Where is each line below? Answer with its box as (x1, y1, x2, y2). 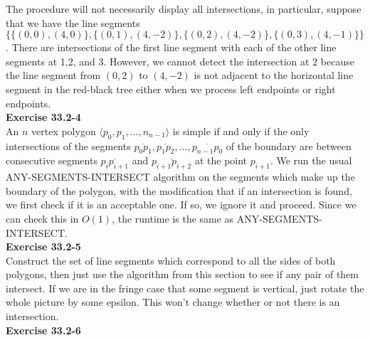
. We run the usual (270, 153, 352, 168)
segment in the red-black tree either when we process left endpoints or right (6, 81, 336, 96)
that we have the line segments (6, 15, 140, 30)
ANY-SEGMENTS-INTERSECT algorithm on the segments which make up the (6, 169, 355, 184)
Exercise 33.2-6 (6, 322, 81, 337)
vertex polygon (31, 123, 96, 138)
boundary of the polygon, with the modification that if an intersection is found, (6, 183, 352, 198)
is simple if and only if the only (172, 123, 310, 138)
